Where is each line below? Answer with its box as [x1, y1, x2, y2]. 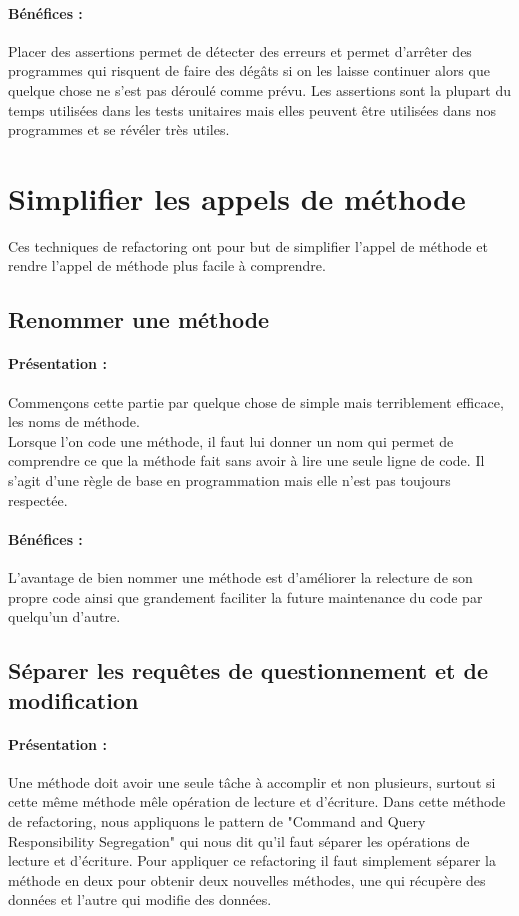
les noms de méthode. [8, 411, 140, 432]
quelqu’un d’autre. [8, 606, 121, 627]
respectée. [8, 489, 68, 510]
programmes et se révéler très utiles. [8, 119, 230, 140]
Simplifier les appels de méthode [8, 177, 466, 218]
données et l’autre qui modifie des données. [8, 889, 272, 910]
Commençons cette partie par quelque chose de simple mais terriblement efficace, [8, 391, 504, 412]
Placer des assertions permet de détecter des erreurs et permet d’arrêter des [8, 40, 472, 61]
